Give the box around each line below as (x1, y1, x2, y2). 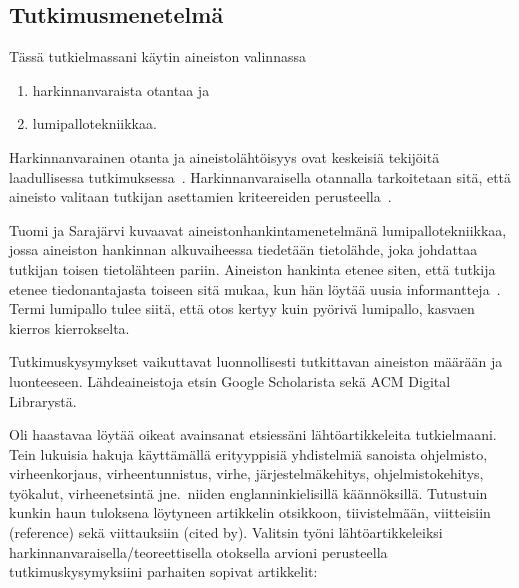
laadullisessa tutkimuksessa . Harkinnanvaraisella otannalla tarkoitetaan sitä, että (9, 166, 512, 187)
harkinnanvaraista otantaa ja (32, 79, 210, 100)
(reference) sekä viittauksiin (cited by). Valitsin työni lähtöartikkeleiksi (9, 522, 443, 543)
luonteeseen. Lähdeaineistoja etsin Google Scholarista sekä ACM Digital (9, 370, 451, 391)
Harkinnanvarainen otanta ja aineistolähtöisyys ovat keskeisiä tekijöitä (9, 146, 440, 167)
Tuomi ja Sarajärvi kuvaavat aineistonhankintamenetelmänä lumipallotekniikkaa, (9, 219, 507, 240)
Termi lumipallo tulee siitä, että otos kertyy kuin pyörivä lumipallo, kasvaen (9, 298, 475, 319)
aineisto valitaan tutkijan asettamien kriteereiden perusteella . (9, 186, 392, 207)
